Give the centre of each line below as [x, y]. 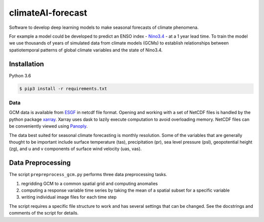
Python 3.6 [20, 75]
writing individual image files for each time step [69, 197]
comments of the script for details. [44, 213]
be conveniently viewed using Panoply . [48, 126]
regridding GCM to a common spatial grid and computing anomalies [90, 183]
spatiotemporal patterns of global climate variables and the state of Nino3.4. [86, 50]
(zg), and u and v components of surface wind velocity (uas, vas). [75, 149]
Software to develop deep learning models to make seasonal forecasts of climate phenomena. [104, 27]
